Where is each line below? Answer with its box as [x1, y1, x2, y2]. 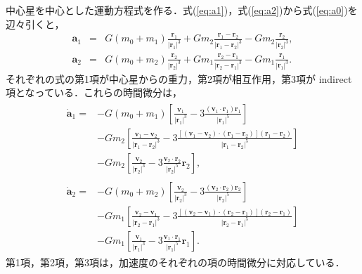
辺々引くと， [6, 16, 65, 31]
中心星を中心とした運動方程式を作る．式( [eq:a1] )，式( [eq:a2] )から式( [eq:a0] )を [6, 3, 358, 17]
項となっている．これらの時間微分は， [6, 85, 182, 100]
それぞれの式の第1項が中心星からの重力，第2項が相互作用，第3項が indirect [6, 71, 352, 86]
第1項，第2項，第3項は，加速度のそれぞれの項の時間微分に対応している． [6, 254, 345, 269]
